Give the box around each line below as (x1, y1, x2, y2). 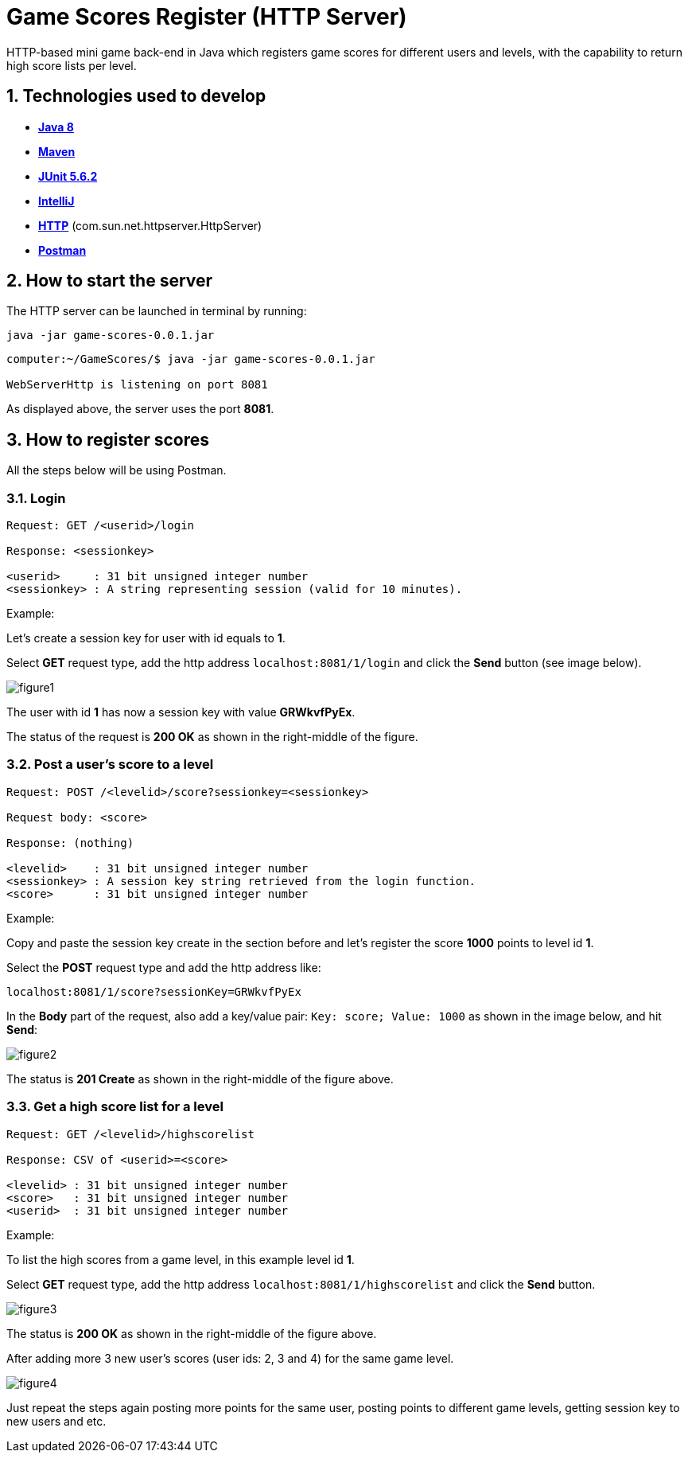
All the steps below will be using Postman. (6, 463, 227, 478)
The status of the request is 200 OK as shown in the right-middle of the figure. (6, 730, 418, 744)
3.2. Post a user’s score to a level (6, 756, 214, 773)
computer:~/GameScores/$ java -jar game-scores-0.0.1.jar (6, 353, 375, 366)
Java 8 (38, 119, 74, 134)
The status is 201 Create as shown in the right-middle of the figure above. (6, 1071, 394, 1086)
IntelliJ (38, 193, 75, 208)
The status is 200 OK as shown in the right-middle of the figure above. (6, 1326, 377, 1340)
